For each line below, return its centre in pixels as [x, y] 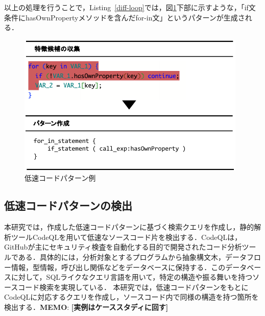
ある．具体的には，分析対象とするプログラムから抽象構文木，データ [132, 257]
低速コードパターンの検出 [68, 205]
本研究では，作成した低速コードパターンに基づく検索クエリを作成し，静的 [129, 227]
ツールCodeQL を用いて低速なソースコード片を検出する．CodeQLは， [126, 237]
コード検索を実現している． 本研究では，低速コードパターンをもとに [133, 287]
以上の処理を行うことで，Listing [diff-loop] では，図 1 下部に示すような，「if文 [130, 7]
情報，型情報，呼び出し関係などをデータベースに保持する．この [118, 267]
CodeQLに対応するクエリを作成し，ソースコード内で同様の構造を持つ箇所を [131, 297]
